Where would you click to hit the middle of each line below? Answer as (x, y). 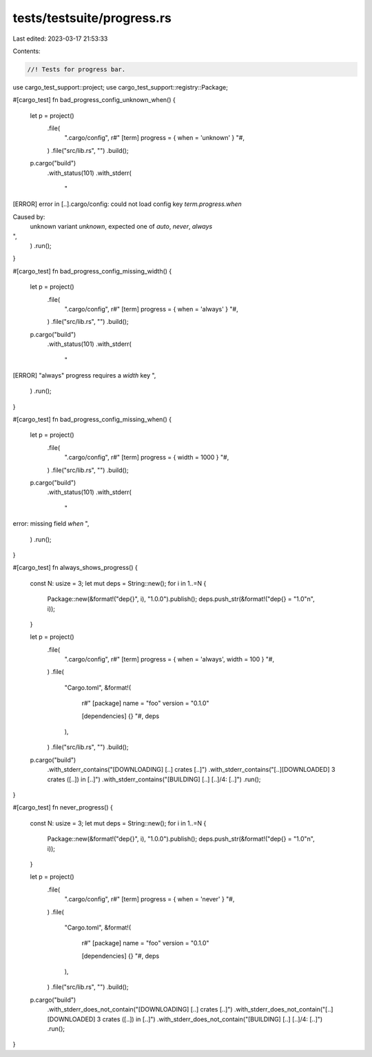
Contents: (27, 51)
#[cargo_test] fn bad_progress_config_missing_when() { (92, 420)
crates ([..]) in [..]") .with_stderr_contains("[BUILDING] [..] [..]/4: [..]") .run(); (154, 779)
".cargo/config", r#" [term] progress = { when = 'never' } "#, (149, 899)
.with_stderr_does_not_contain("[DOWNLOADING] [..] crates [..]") (140, 1009)
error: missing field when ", (51, 524)
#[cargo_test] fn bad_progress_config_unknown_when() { (94, 100)
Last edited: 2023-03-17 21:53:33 (60, 39)
